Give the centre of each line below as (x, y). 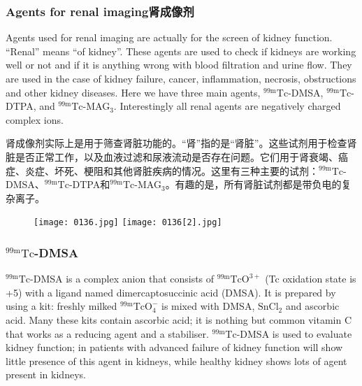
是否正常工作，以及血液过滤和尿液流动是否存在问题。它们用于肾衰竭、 (176, 156)
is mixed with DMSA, (208, 306)
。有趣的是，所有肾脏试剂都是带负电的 (253, 184)
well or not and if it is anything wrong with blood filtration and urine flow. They (179, 65)
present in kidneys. (46, 374)
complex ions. (35, 119)
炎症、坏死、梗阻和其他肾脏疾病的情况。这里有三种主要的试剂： (172, 170)
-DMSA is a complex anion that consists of (122, 279)
